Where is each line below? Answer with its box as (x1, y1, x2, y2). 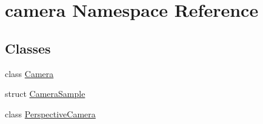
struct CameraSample (5, 87, 85, 100)
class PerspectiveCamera (5, 107, 96, 120)
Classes (5, 39, 51, 57)
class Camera (5, 67, 54, 79)
